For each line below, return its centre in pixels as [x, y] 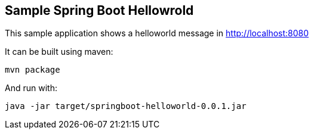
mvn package [33, 70]
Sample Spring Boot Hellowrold [99, 10]
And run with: [31, 88]
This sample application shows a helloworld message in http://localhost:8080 [157, 33]
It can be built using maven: [59, 52]
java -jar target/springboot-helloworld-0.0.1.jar [126, 106]
